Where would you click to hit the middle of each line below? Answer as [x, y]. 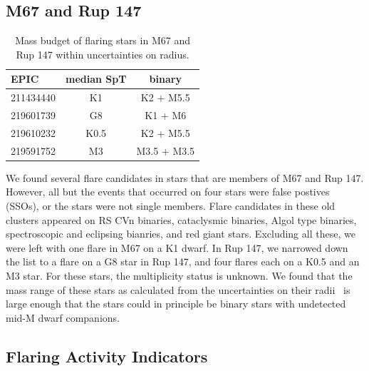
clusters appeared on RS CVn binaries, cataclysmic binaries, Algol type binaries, [181, 219]
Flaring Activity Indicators [107, 356]
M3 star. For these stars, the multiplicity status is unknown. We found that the [179, 276]
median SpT [96, 79]
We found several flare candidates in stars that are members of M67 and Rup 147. [185, 177]
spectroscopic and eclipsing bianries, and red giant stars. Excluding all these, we [181, 234]
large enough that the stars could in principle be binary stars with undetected [176, 304]
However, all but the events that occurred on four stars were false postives [168, 192]
